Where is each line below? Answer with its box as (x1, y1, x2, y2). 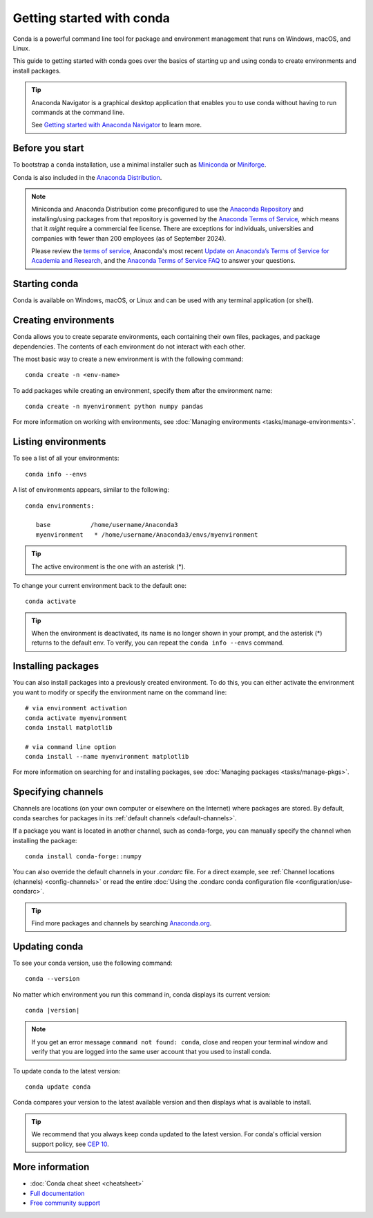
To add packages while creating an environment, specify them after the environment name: (12, 386, 273, 394)
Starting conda (12, 278, 79, 290)
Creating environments (12, 315, 115, 326)
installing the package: (12, 836, 77, 845)
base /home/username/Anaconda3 (35, 521, 179, 529)
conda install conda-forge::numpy (25, 852, 142, 860)
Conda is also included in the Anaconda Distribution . (12, 173, 162, 181)
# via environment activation (25, 704, 128, 712)
